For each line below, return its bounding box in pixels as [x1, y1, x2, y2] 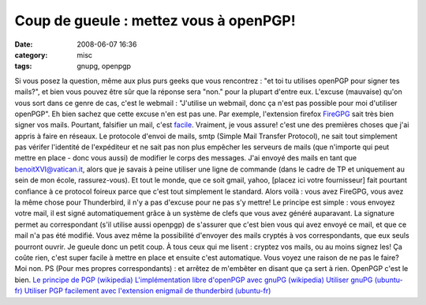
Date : [14, 40, 33, 49]
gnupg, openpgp [77, 62, 132, 71]
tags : [14, 62, 32, 71]
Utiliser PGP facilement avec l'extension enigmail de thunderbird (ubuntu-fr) [24, 286, 271, 296]
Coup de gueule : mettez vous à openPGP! [14, 12, 296, 29]
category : [14, 50, 48, 59]
